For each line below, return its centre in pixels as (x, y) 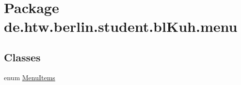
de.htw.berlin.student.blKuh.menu (121, 26)
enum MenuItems (30, 77)
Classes (22, 57)
